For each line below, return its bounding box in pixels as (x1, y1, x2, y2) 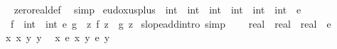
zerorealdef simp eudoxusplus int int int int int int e (14, 2, 301, 16)
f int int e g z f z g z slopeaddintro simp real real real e (10, 16, 331, 31)
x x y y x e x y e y (5, 30, 110, 45)
